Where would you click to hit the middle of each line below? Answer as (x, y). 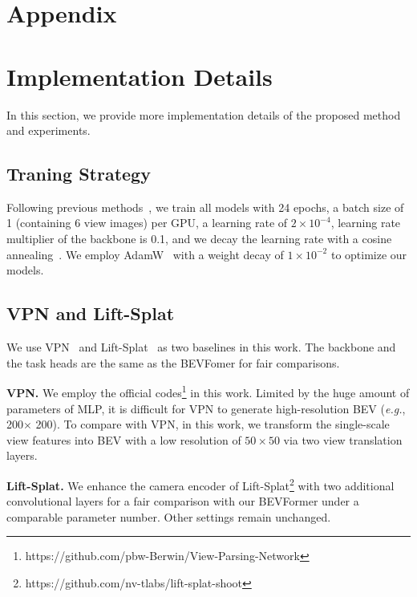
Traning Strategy (79, 174)
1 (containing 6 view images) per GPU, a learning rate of (147, 223)
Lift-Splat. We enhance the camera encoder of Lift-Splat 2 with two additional (200, 484)
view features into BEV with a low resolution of (124, 439)
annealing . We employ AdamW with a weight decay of (145, 254)
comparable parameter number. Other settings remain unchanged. (169, 516)
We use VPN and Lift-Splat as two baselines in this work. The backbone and (201, 347)
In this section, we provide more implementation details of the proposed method (204, 114)
